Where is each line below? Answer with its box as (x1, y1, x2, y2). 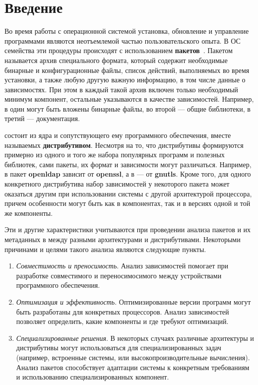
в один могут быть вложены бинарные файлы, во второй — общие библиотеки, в (4, 103, 251, 114)
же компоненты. (4, 207, 53, 218)
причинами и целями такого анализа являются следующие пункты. (4, 244, 206, 254)
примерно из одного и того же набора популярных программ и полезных (4, 149, 225, 160)
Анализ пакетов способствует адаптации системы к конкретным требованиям (16, 362, 250, 372)
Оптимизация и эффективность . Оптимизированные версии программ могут (16, 296, 251, 307)
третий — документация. (4, 113, 80, 124)
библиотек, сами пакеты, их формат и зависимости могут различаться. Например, (4, 159, 252, 169)
